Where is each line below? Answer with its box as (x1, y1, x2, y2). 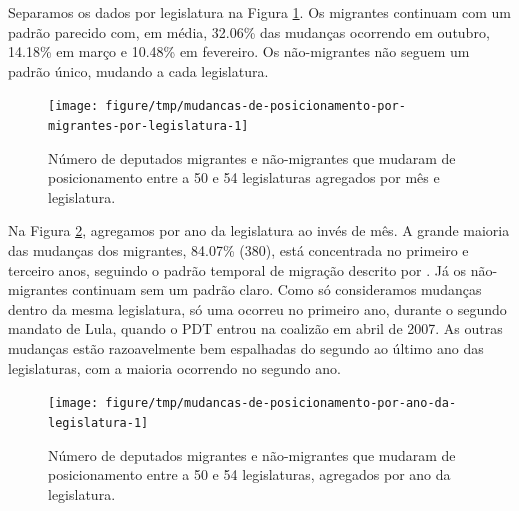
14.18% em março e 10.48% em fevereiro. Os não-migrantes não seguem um (8, 41, 470, 62)
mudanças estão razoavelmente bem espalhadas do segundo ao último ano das (8, 338, 484, 359)
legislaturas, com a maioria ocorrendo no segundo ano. (8, 357, 341, 378)
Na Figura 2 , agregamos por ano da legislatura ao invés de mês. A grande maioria (8, 220, 510, 241)
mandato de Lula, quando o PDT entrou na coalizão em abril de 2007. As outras (8, 318, 503, 339)
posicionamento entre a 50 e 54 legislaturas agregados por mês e (48, 167, 440, 188)
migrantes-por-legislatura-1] (48, 119, 249, 134)
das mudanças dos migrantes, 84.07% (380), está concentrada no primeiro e (8, 240, 469, 261)
